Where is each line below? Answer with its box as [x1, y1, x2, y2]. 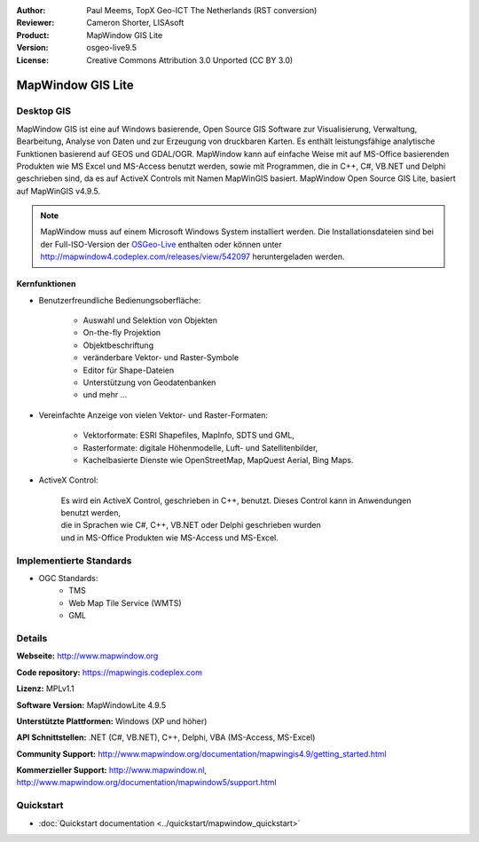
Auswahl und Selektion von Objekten [82, 315, 217, 326]
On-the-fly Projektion [82, 327, 161, 338]
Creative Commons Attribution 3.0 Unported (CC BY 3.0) [86, 54, 294, 66]
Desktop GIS [16, 105, 71, 117]
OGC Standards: [38, 573, 98, 584]
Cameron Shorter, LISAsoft [86, 18, 185, 28]
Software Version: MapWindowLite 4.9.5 [16, 699, 167, 710]
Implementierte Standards [16, 555, 132, 567]
